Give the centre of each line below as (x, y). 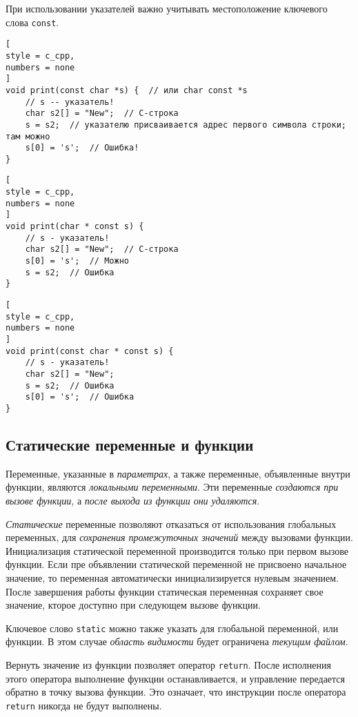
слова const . (32, 22)
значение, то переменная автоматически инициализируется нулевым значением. (172, 577)
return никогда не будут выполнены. (84, 705)
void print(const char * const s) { (90, 351)
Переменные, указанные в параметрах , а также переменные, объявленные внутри (178, 473)
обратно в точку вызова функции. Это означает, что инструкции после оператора (176, 692)
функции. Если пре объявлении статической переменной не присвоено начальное (176, 564)
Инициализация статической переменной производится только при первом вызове (177, 550)
